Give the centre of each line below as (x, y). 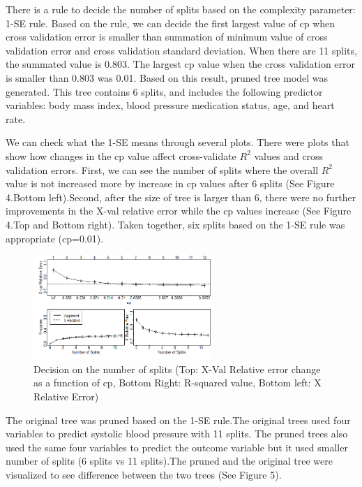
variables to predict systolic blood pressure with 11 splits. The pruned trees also (177, 434)
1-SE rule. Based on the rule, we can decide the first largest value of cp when (171, 23)
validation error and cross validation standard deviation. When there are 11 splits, (181, 50)
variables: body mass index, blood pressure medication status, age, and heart (170, 105)
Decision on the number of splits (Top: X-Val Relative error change (177, 369)
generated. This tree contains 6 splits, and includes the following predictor (164, 91)
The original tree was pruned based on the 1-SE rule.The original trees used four (178, 420)
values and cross (289, 155)
